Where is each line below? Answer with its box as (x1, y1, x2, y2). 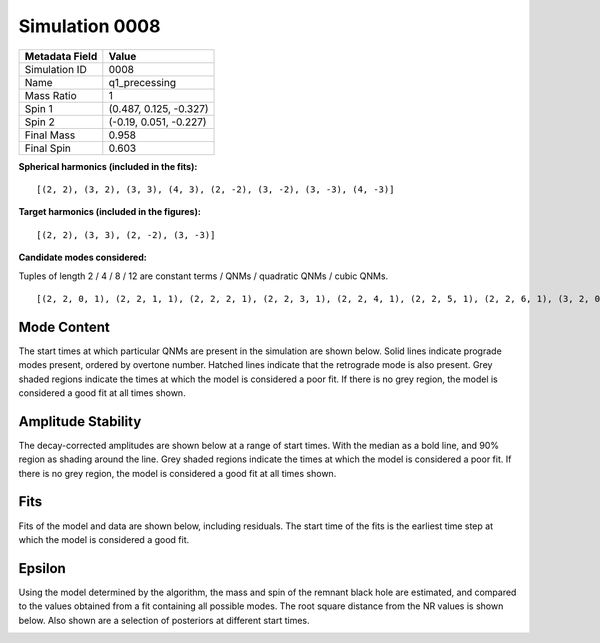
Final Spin (24, 141, 72, 155)
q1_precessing (108, 75, 177, 89)
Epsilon (18, 560, 67, 577)
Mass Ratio (24, 88, 77, 102)
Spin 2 (24, 115, 55, 129)
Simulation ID (24, 62, 87, 76)
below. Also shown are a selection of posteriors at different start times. (18, 614, 310, 626)
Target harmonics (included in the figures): (18, 206, 202, 218)
